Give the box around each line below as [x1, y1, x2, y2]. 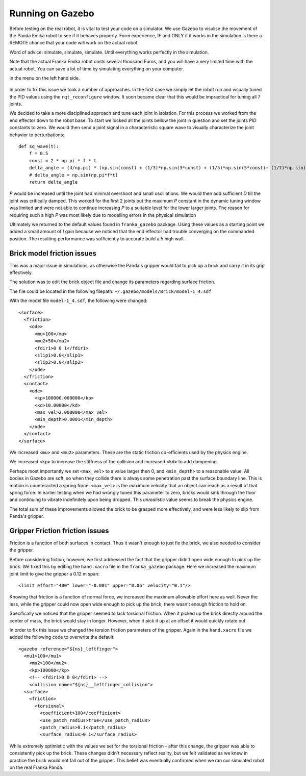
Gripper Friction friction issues [9, 526, 109, 535]
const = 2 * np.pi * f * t [29, 158, 97, 163]
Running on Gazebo [9, 8, 94, 19]
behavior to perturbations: [9, 132, 65, 138]
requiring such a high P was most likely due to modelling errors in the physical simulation [9, 212, 196, 218]
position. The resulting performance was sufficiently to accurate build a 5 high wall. [9, 235, 185, 242]
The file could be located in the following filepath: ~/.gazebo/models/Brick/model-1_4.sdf [9, 288, 212, 294]
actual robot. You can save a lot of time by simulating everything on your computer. [9, 65, 185, 71]
